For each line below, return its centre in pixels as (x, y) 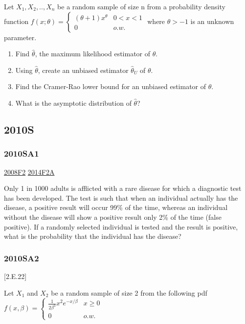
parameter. (20, 37)
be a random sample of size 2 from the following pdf (129, 292)
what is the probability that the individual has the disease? (93, 236)
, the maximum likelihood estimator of (93, 54)
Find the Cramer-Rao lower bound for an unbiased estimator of (111, 86)
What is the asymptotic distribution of (73, 103)
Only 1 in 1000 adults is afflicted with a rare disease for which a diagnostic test (123, 188)
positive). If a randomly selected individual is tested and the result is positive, (121, 226)
